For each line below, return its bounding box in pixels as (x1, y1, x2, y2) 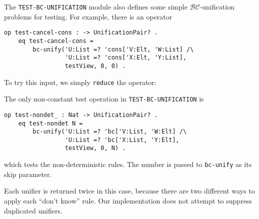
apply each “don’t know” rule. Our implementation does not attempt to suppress (4, 195, 252, 205)
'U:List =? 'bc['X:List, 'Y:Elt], (64, 136, 179, 143)
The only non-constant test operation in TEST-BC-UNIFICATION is (4, 93, 204, 104)
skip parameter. (4, 168, 52, 179)
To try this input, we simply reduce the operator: (4, 76, 156, 87)
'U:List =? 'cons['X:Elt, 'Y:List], (64, 54, 187, 61)
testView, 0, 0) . (64, 62, 126, 69)
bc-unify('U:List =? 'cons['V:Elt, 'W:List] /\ (32, 45, 194, 53)
